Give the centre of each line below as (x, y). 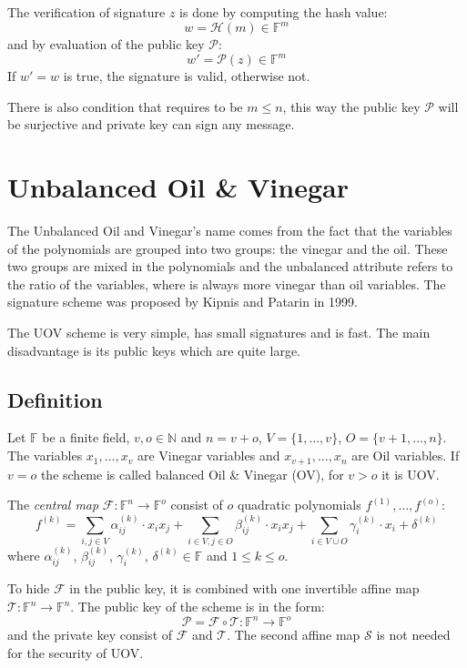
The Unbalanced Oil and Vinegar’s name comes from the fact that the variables (230, 231)
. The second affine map (294, 635)
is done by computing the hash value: (284, 12)
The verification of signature (86, 12)
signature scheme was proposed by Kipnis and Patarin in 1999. (183, 302)
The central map (53, 505)
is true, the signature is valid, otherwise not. (187, 76)
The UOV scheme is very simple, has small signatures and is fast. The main (219, 333)
